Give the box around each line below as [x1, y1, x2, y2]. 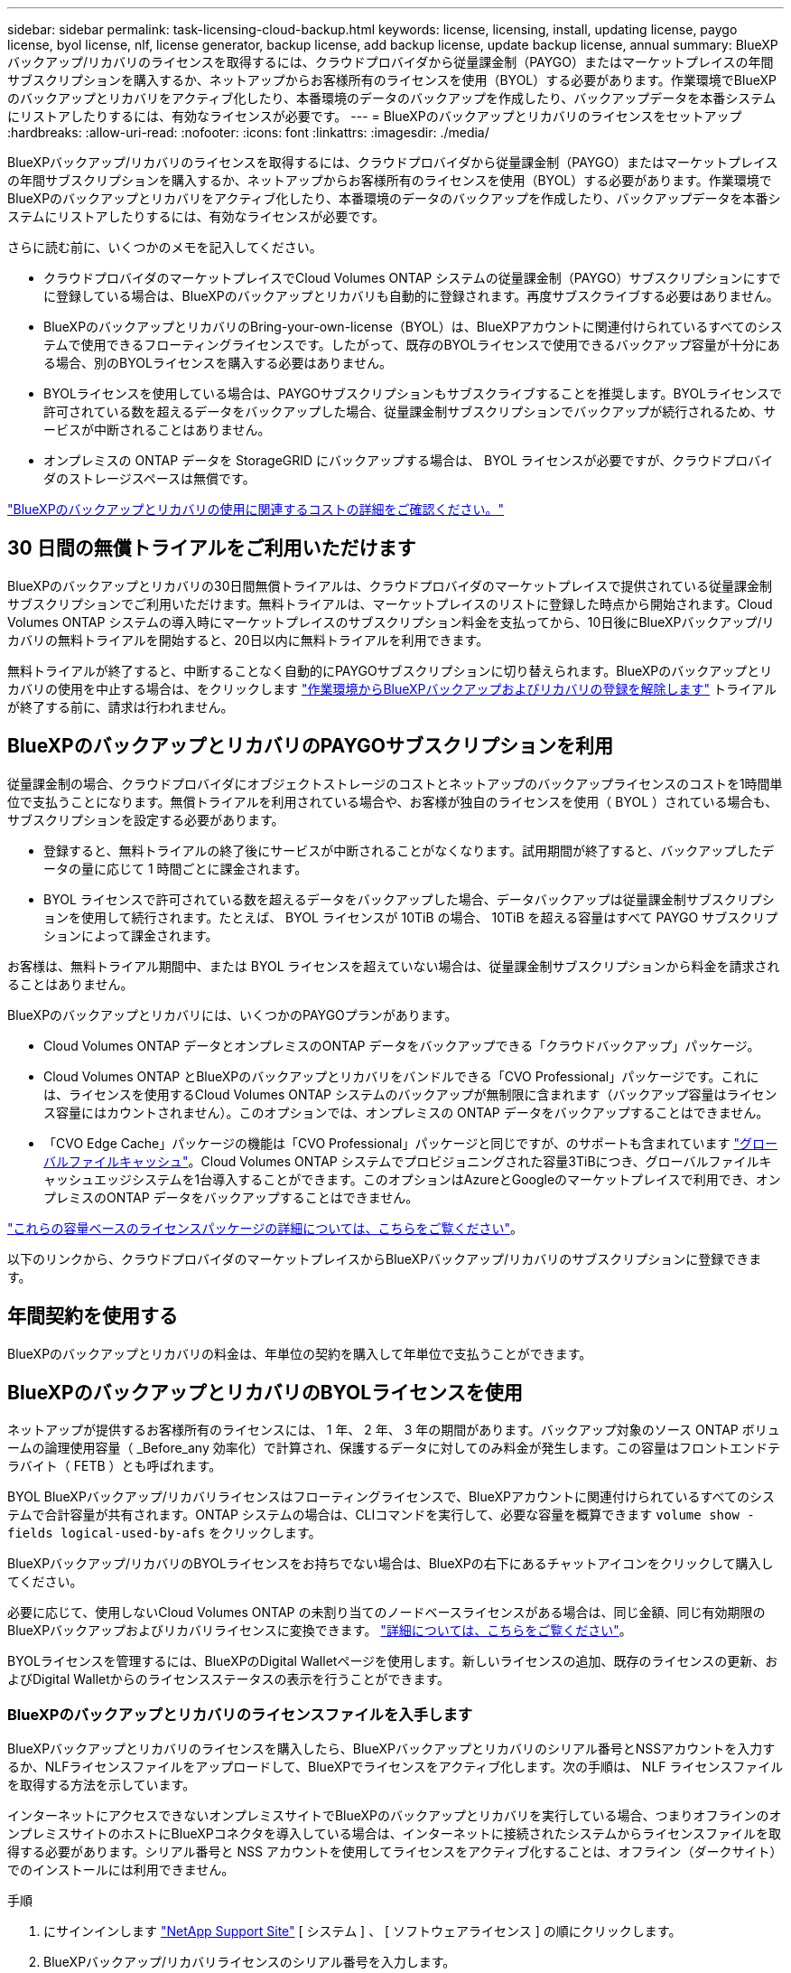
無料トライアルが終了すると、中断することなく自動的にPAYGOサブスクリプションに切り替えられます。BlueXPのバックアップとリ [7, 662, 773, 678]
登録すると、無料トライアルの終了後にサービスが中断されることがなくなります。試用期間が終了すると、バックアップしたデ [43, 842, 775, 858]
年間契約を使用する [7, 1304, 178, 1328]
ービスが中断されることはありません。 [43, 422, 271, 437]
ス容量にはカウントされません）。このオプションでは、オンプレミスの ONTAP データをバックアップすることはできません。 [43, 1104, 769, 1120]
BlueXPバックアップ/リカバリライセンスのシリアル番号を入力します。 [43, 1954, 456, 1970]
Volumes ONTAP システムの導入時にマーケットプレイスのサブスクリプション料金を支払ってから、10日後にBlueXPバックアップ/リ [7, 613, 775, 630]
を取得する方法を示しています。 [7, 1777, 196, 1793]
